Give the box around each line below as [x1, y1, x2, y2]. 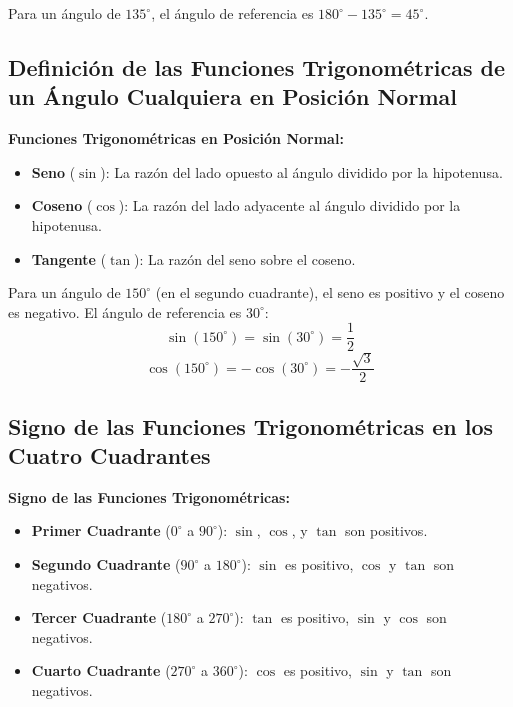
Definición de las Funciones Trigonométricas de [8, 51, 506, 82]
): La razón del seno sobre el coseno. [134, 248, 356, 269]
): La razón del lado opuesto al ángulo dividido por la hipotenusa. [100, 161, 503, 182]
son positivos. [344, 520, 428, 541]
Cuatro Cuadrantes [8, 440, 211, 471]
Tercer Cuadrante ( [31, 607, 167, 628]
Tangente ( [31, 248, 107, 269]
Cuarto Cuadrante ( [31, 660, 171, 681]
